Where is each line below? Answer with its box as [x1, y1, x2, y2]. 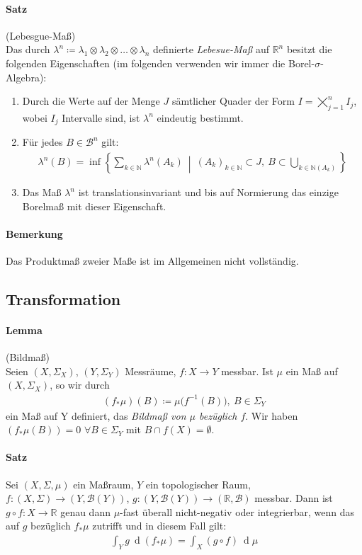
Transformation [6, 288, 121, 310]
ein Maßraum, [73, 476, 134, 491]
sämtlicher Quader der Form [171, 93, 295, 108]
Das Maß [22, 185, 62, 200]
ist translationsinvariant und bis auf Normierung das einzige [78, 185, 339, 200]
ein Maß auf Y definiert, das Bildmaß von [6, 408, 186, 423]
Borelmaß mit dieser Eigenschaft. [22, 198, 166, 213]
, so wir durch [50, 377, 110, 392]
